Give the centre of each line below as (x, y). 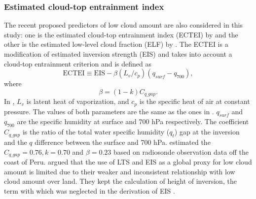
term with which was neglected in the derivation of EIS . (90, 190)
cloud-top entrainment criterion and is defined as (78, 63)
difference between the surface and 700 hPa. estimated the (123, 142)
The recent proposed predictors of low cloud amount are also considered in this (123, 25)
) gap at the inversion (207, 132)
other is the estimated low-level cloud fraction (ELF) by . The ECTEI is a (116, 44)
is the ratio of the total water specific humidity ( (96, 132)
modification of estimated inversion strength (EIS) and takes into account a (118, 54)
